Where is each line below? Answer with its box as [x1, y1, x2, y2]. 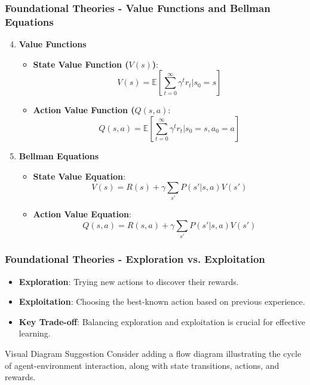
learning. [19, 327, 51, 339]
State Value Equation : [33, 169, 125, 182]
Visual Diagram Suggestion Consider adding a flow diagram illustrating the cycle [5, 347, 302, 359]
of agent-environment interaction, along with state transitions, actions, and [5, 359, 280, 371]
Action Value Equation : [33, 208, 131, 220]
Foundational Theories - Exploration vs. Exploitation [5, 251, 265, 266]
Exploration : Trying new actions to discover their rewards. [19, 275, 239, 287]
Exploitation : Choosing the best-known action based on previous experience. [19, 295, 305, 308]
